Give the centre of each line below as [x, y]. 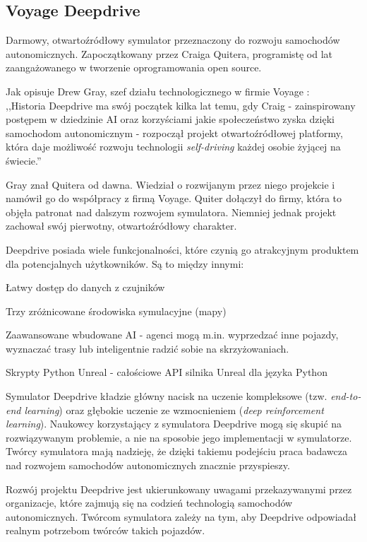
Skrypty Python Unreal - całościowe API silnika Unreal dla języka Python [167, 372]
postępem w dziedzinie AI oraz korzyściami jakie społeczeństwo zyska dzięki [170, 119]
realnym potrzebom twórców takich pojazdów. [106, 530]
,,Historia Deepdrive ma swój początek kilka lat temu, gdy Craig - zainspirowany [181, 105]
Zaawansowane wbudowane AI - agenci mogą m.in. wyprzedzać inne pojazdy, [172, 335]
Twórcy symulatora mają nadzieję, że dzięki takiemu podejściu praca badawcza [177, 451]
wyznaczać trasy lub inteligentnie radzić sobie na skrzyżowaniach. [148, 348]
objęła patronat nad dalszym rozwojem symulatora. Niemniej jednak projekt [171, 212]
